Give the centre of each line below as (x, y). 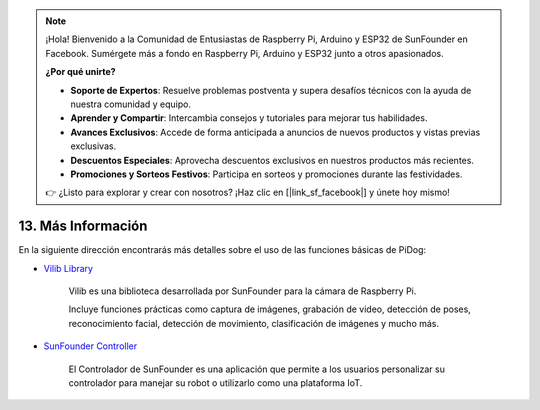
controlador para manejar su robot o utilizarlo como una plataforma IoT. (215, 382)
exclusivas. (93, 146)
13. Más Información (83, 226)
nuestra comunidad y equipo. (131, 104)
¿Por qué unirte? (80, 72)
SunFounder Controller (90, 346)
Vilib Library (68, 268)
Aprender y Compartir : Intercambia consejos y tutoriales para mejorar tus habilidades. (249, 118)
